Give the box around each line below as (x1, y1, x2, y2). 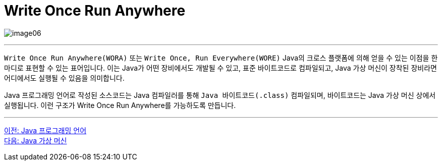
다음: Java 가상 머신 (4, 136, 67, 145)
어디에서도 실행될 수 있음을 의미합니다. (4, 73, 125, 82)
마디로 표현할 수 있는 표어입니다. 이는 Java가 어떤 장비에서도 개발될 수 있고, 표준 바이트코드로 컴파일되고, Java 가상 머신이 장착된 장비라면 (4, 63, 437, 72)
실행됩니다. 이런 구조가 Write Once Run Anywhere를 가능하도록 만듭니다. (4, 100, 236, 109)
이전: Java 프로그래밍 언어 (4, 126, 87, 135)
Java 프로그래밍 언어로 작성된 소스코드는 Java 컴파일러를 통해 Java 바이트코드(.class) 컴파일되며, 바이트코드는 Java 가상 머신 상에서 (4, 90, 436, 99)
